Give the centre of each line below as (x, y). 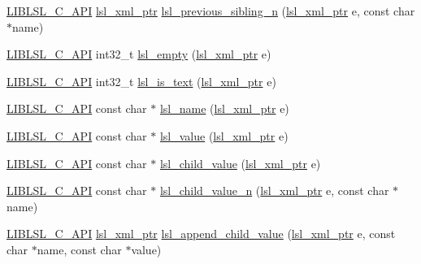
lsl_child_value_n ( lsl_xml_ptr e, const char (274, 190)
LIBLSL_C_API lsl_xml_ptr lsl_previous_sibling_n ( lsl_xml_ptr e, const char (211, 11)
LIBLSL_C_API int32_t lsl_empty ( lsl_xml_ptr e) (139, 54)
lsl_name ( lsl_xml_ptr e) (224, 108)
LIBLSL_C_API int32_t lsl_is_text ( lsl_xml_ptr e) (141, 81)
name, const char (79, 249)
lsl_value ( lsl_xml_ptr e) (224, 135)
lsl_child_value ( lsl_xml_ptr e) (240, 163)
